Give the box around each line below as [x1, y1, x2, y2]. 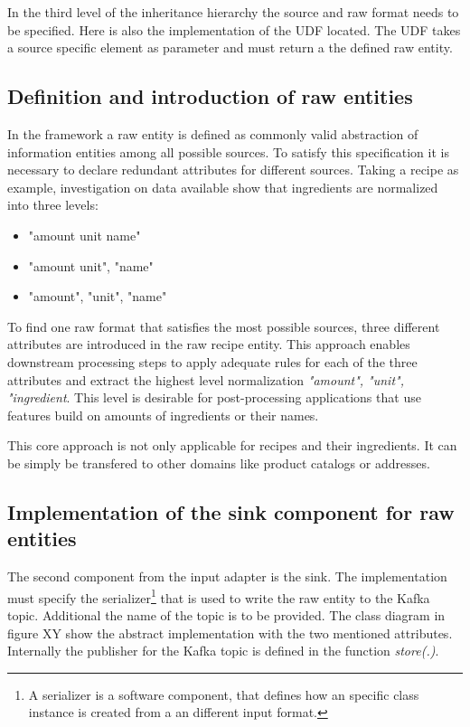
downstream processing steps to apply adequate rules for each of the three [7, 352, 418, 371]
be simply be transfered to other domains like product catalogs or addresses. [7, 453, 430, 472]
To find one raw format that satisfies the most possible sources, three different [7, 316, 440, 335]
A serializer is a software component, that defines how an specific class [28, 685, 419, 703]
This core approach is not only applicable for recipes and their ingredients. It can [7, 436, 457, 455]
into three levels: [7, 195, 99, 214]
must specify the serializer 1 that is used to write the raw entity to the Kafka [7, 585, 430, 607]
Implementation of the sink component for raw [7, 497, 455, 525]
